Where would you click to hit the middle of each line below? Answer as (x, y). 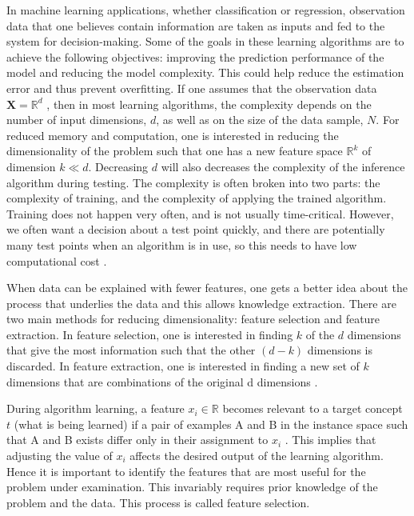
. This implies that (330, 440)
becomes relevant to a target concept (312, 408)
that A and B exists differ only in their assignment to (137, 440)
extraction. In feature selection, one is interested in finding (150, 334)
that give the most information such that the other (131, 350)
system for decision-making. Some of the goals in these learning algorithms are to (205, 41)
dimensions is (340, 350)
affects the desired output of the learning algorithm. (257, 456)
